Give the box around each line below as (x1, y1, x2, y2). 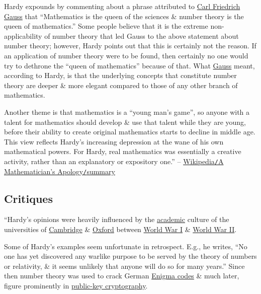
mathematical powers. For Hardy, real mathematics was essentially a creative (4, 146, 241, 157)
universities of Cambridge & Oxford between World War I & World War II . (4, 224, 237, 235)
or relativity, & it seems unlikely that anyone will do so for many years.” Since (4, 260, 245, 271)
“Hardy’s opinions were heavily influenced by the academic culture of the (4, 214, 229, 225)
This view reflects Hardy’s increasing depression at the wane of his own (4, 136, 224, 146)
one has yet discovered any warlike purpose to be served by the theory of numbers (4, 251, 257, 261)
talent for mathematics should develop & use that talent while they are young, (4, 116, 246, 127)
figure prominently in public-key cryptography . (4, 280, 148, 290)
